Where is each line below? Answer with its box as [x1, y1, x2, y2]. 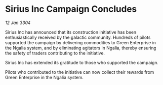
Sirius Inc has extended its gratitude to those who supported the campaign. [5, 59, 159, 65]
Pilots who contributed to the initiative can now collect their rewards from [5, 69, 154, 75]
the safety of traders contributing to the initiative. [5, 50, 105, 56]
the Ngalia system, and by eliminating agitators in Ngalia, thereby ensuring [5, 45, 157, 51]
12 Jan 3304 [5, 20, 31, 26]
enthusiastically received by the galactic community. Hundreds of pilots [5, 34, 151, 40]
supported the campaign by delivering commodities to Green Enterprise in [5, 39, 156, 45]
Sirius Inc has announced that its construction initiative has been [5, 29, 137, 35]
